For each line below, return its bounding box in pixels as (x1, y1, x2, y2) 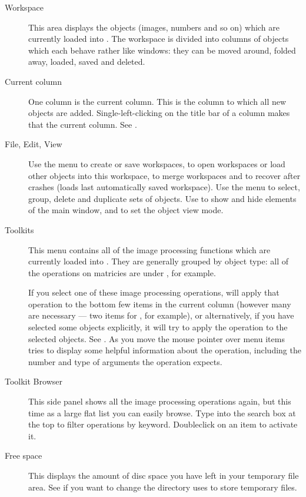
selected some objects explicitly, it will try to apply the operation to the (28, 321, 288, 333)
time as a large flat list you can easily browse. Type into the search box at (28, 406, 296, 419)
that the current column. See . (28, 118, 137, 130)
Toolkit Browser (5, 375, 62, 387)
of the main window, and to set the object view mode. (28, 204, 224, 216)
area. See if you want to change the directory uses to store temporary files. (28, 481, 297, 493)
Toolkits (5, 223, 34, 236)
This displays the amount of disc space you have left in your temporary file (28, 469, 299, 481)
